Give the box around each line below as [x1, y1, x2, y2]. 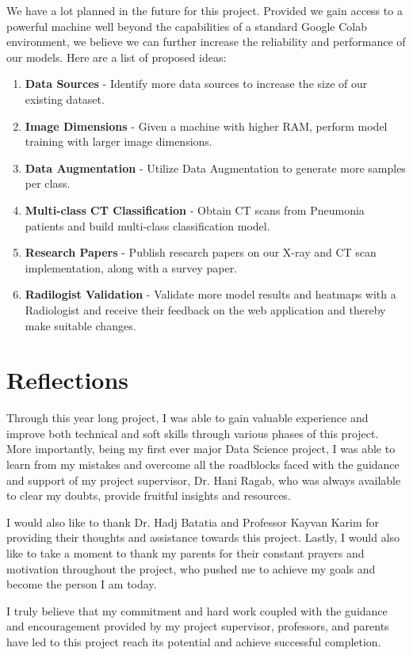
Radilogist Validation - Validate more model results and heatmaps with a [25, 286, 396, 303]
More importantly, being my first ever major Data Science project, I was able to [6, 440, 396, 457]
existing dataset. [25, 90, 105, 107]
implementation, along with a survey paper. [25, 259, 238, 276]
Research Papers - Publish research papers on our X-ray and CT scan [25, 244, 377, 261]
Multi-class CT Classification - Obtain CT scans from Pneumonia [25, 201, 365, 218]
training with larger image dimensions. [25, 133, 212, 150]
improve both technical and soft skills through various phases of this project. [6, 425, 379, 441]
